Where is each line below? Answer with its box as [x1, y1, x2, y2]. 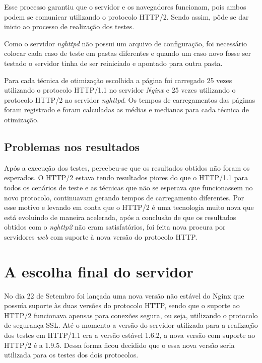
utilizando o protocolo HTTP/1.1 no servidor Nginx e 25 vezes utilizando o [4, 85, 236, 95]
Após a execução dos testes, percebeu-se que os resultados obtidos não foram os [4, 162, 250, 173]
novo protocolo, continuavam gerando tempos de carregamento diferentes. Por [4, 192, 244, 202]
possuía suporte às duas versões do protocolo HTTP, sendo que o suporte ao [4, 300, 240, 311]
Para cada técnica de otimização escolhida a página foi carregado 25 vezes [4, 75, 232, 85]
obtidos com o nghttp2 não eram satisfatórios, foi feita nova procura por [4, 222, 226, 232]
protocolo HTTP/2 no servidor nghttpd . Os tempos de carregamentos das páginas [4, 94, 255, 105]
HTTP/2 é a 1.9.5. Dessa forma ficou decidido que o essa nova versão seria [4, 339, 235, 350]
